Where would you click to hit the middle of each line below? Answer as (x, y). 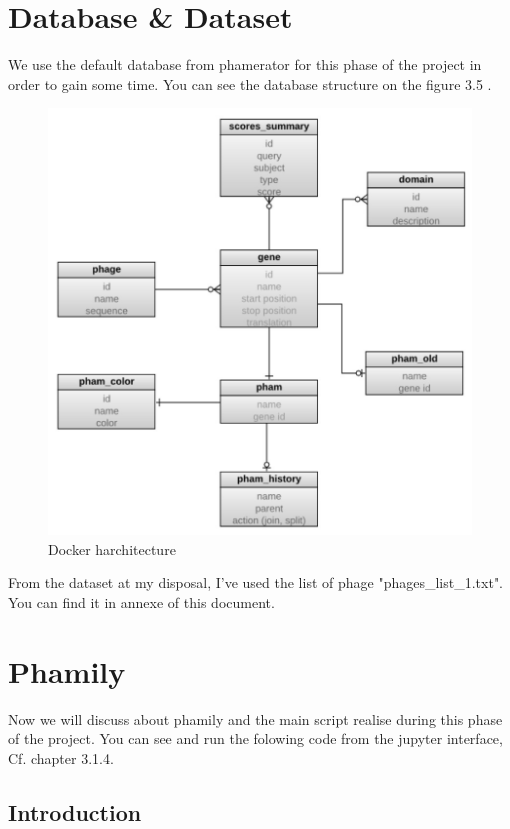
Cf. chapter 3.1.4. (61, 757)
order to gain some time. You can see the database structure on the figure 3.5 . (250, 83)
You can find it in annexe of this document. (141, 602)
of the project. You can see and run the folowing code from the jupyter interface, (255, 738)
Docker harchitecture (112, 548)
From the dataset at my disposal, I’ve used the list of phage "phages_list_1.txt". (256, 582)
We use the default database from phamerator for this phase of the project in (245, 64)
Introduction (75, 811)
